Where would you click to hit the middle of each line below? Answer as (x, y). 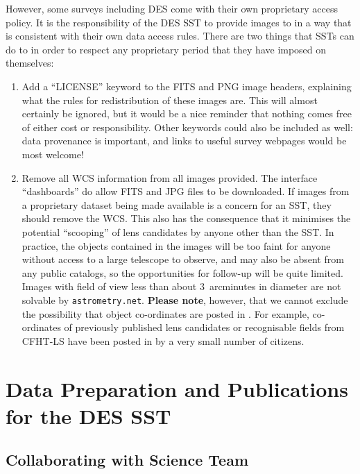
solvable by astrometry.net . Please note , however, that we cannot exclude (185, 299)
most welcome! (53, 154)
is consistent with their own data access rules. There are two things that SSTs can (180, 36)
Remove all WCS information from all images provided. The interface (170, 177)
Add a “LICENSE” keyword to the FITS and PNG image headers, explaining (187, 86)
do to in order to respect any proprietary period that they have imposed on (166, 49)
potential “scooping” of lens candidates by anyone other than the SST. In (178, 231)
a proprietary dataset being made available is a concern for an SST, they (177, 204)
